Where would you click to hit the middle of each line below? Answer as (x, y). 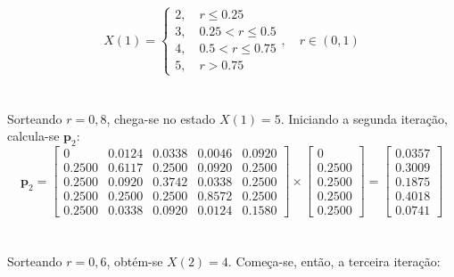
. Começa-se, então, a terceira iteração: (334, 261)
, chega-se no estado (161, 118)
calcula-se (33, 136)
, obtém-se (135, 261)
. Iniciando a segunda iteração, (364, 118)
